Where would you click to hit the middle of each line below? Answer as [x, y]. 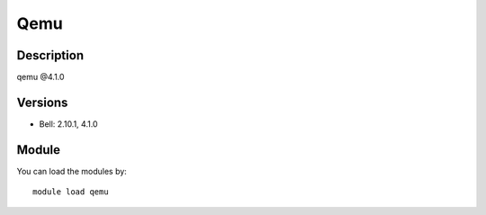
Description [50, 55]
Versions [42, 102]
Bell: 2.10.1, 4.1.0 [68, 124]
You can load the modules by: [72, 171]
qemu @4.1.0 [40, 77]
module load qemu [71, 192]
